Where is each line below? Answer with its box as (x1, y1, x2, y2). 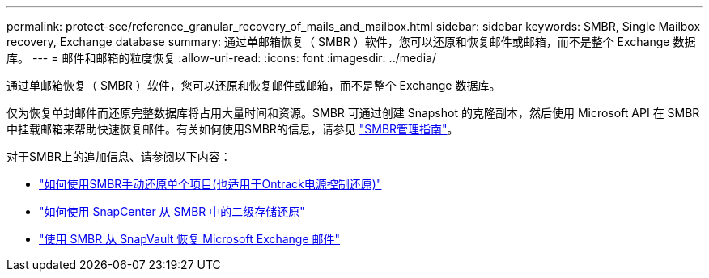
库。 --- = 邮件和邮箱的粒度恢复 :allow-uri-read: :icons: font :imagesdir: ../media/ (6, 51, 437, 65)
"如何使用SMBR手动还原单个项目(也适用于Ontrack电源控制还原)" (39, 177, 382, 191)
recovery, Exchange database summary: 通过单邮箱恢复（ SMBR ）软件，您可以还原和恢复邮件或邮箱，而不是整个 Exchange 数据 (6, 35, 696, 48)
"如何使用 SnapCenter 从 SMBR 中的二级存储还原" (39, 204, 305, 218)
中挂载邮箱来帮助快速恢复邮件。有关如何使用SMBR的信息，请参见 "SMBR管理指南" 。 (6, 122, 459, 136)
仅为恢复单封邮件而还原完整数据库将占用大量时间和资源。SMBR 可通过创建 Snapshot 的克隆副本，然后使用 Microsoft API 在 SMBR (6, 106, 700, 120)
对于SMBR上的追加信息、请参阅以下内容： (6, 150, 231, 163)
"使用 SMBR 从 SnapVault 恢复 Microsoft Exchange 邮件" (39, 232, 341, 246)
